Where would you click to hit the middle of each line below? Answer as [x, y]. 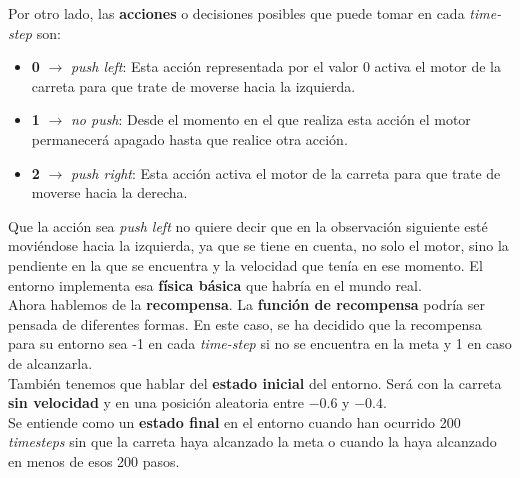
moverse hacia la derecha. [109, 192]
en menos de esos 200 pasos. [94, 460]
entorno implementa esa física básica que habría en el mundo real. [215, 284]
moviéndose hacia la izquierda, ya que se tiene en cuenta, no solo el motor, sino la [258, 245]
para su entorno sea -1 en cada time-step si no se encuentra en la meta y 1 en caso [260, 343]
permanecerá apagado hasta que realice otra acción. [189, 138]
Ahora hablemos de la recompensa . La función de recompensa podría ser [246, 304]
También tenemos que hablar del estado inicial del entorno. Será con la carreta [255, 382]
